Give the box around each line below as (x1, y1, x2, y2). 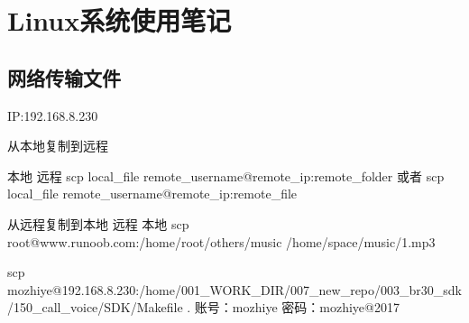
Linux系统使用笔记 (7, 2, 232, 39)
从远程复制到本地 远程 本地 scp (7, 214, 189, 233)
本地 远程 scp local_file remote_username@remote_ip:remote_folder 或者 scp (7, 166, 445, 185)
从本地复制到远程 (7, 136, 108, 155)
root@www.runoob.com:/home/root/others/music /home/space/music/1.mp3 (7, 232, 436, 251)
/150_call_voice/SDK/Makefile (7, 298, 183, 317)
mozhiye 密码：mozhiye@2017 (232, 298, 400, 317)
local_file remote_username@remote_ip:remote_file (7, 184, 298, 203)
